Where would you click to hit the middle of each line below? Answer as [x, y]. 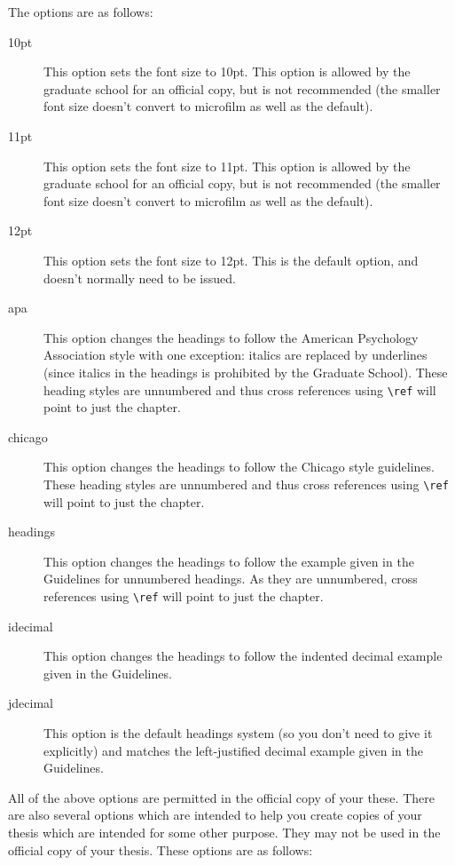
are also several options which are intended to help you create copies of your [215, 815]
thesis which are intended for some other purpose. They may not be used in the [224, 832]
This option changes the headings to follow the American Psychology [231, 337]
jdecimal [31, 703]
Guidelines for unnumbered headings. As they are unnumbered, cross [231, 579]
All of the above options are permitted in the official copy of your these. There [221, 797]
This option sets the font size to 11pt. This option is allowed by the [227, 166]
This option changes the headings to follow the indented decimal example [243, 656]
